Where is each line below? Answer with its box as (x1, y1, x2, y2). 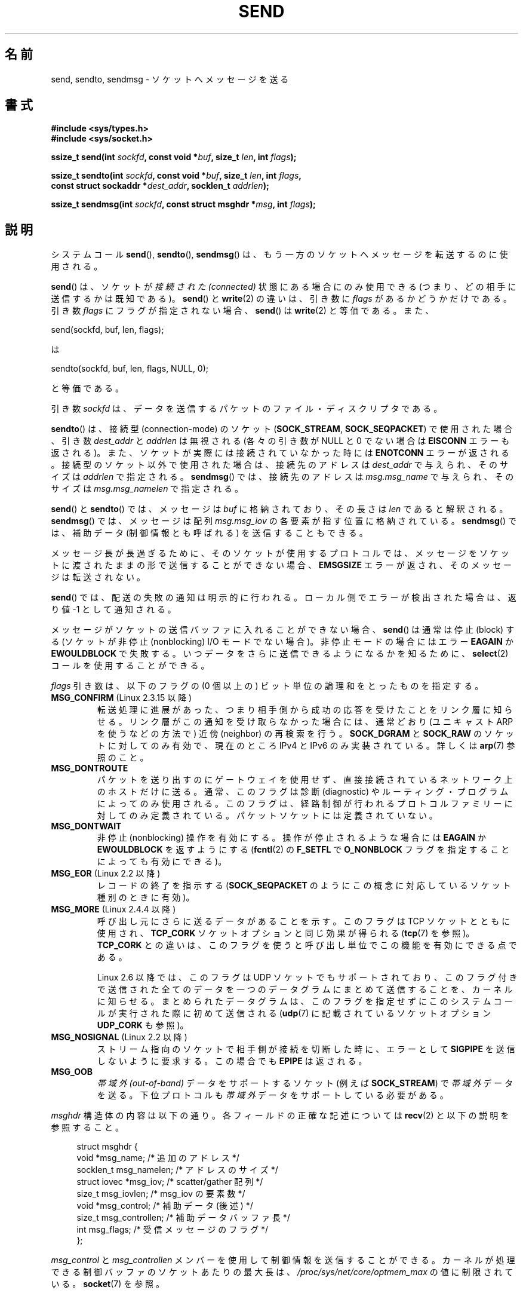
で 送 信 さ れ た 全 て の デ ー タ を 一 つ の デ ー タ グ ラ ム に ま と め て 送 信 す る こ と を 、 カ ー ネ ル (97, 984, 513, 995)
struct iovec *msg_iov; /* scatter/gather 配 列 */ (76, 1176, 263, 1187)
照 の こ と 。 (97, 752, 149, 763)
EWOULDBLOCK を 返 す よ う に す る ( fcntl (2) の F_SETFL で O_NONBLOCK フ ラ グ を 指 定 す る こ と (97, 844, 510, 855)
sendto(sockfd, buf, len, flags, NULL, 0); (51, 363, 209, 374)
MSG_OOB (51, 1067, 93, 1077)
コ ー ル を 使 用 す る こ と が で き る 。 (51, 660, 210, 671)
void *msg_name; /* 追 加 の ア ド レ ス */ (76, 1153, 239, 1163)
